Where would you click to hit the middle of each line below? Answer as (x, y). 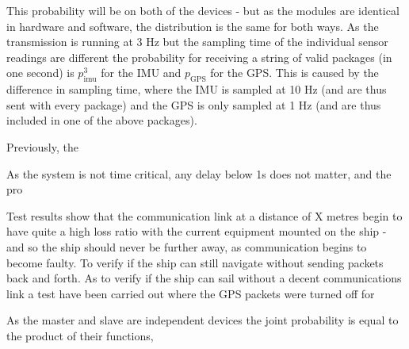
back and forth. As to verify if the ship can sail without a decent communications (204, 278)
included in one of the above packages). (102, 120)
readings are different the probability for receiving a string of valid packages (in (199, 57)
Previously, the (42, 146)
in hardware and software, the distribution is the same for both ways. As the (193, 26)
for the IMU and (141, 73)
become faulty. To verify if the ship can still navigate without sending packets (195, 262)
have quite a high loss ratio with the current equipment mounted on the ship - (197, 231)
